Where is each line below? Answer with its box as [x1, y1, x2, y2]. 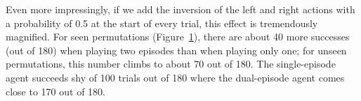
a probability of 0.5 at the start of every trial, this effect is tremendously [6, 15, 318, 30]
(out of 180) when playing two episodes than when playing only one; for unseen [6, 42, 347, 57]
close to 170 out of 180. [6, 84, 106, 98]
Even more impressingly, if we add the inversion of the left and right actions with [6, 2, 355, 16]
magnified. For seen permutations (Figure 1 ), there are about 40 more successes [6, 29, 350, 44]
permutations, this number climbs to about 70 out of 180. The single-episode [6, 56, 336, 71]
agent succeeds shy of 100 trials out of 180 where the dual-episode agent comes [6, 70, 345, 84]
